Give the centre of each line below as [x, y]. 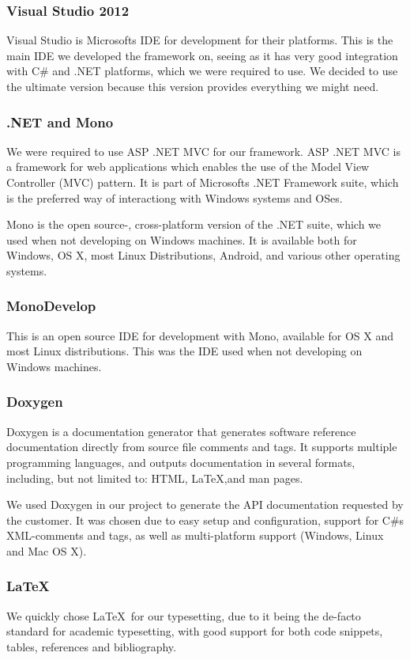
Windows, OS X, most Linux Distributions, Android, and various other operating [203, 255]
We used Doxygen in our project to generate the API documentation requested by [205, 504]
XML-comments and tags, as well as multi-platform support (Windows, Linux [195, 535]
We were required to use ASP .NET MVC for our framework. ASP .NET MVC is [203, 151]
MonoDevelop [51, 306]
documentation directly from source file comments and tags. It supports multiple [202, 447]
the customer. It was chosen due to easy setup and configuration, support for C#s [205, 520]
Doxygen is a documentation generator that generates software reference [181, 431]
